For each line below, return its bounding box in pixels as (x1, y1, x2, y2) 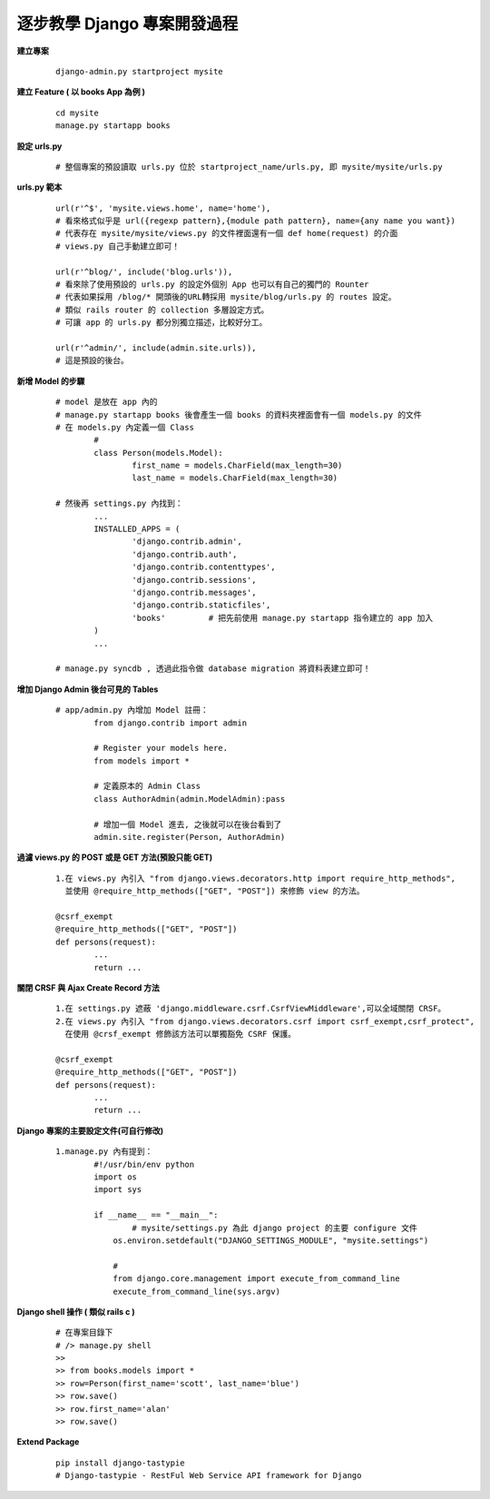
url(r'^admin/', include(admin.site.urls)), (55, 342, 258, 353)
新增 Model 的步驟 (16, 375, 85, 386)
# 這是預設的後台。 (55, 355, 129, 366)
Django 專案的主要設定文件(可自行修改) (16, 1125, 164, 1136)
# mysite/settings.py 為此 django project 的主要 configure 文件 (132, 1222, 417, 1233)
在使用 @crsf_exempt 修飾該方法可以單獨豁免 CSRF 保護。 (64, 1029, 297, 1040)
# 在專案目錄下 (55, 1327, 113, 1338)
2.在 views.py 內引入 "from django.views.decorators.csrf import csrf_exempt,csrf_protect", (55, 1016, 475, 1026)
